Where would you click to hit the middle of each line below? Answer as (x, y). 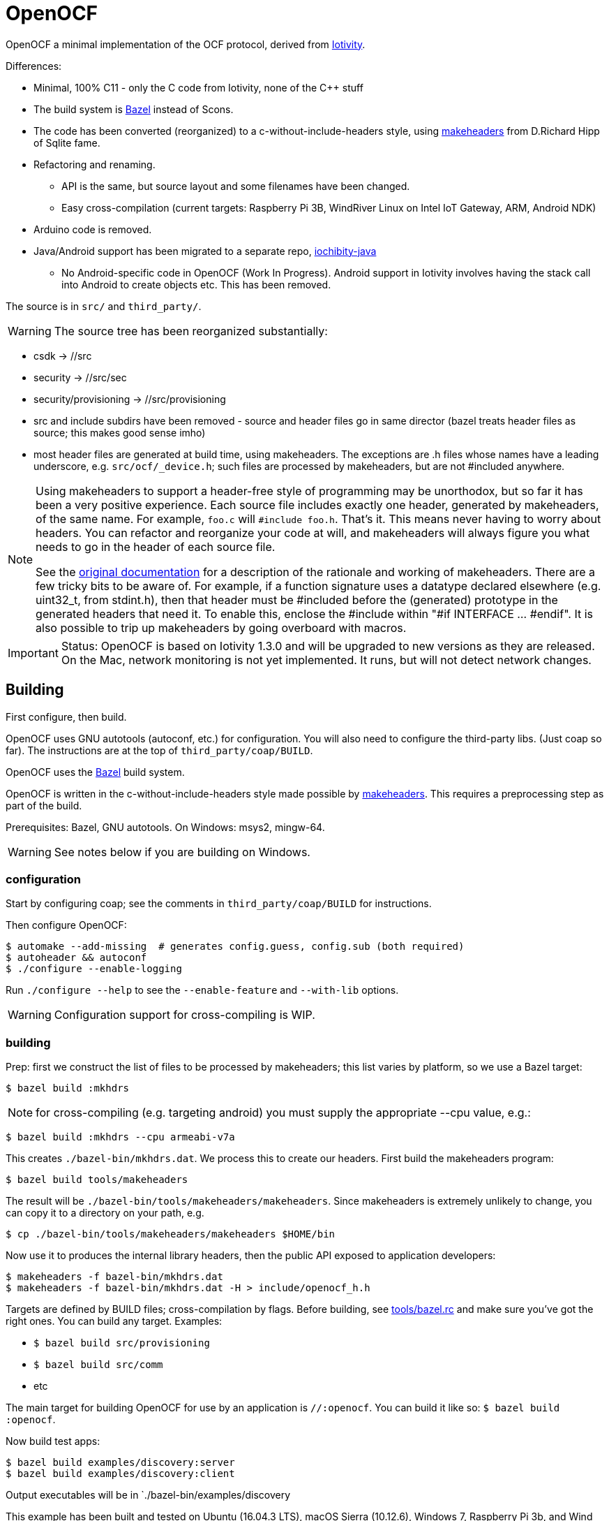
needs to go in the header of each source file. (156, 546)
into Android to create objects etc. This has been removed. (196, 284)
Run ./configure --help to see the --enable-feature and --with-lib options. (202, 990)
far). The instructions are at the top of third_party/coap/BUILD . (159, 750)
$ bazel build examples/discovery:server (120, 1463)
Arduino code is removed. (93, 229)
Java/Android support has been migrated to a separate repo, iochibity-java (205, 251)
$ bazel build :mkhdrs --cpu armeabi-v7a (120, 1137)
